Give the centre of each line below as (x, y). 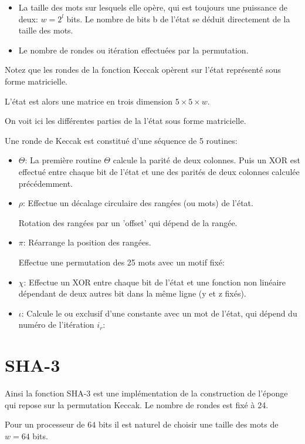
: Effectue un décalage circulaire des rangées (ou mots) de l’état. (138, 203)
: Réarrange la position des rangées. (87, 242)
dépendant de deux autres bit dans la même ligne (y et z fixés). (132, 293)
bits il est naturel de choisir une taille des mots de (188, 424)
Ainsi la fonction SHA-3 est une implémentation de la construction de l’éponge (146, 393)
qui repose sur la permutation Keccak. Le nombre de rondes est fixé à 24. (137, 404)
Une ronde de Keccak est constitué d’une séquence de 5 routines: (121, 140)
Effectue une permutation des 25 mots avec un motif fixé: (121, 262)
